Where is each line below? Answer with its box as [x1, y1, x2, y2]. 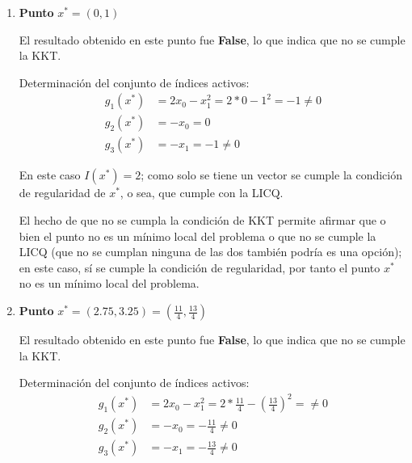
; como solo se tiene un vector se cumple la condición [141, 166, 402, 183]
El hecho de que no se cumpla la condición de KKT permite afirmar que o [19, 212, 386, 229]
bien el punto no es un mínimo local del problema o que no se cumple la [19, 227, 376, 244]
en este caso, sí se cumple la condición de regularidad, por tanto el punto [19, 259, 380, 276]
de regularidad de [19, 184, 106, 201]
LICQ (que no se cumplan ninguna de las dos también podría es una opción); [19, 243, 402, 260]
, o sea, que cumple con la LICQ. [120, 184, 284, 201]
